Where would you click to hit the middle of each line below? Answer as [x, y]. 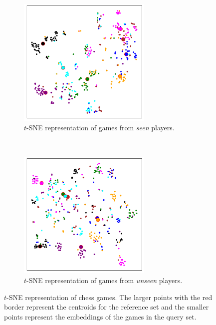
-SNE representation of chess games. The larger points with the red [109, 297]
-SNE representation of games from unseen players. [105, 280]
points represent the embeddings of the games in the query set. [100, 316]
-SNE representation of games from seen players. [101, 128]
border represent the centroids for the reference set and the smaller [107, 307]
